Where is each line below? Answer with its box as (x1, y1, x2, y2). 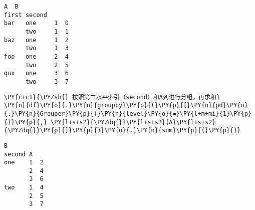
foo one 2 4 (4, 53, 69, 60)
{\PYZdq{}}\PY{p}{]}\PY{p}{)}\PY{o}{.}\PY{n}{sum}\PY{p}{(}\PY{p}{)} (4, 127, 241, 134)
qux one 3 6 (4, 70, 69, 77)
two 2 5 (25, 61, 69, 69)
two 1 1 (25, 28, 69, 35)
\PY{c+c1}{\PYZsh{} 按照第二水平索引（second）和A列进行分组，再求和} (4, 93, 220, 101)
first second (4, 11, 47, 19)
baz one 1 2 (4, 36, 69, 44)
